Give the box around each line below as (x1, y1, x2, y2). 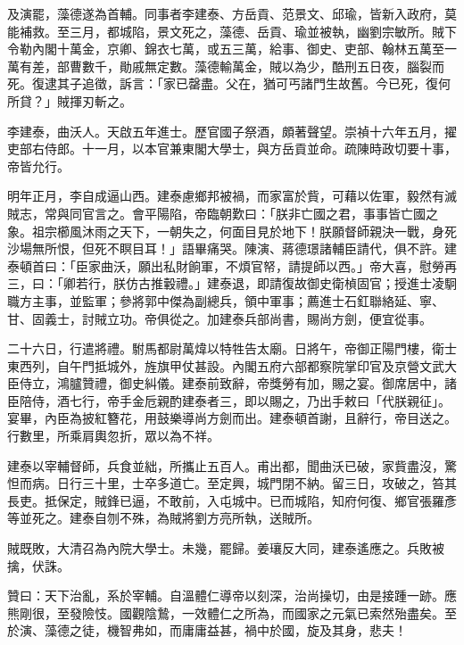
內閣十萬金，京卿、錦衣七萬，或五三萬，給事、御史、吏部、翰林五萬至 (31, 39, 444, 58)
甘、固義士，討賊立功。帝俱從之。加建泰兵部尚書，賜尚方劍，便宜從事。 (7, 309, 432, 327)
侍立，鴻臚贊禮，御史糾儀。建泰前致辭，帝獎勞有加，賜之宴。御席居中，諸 (19, 374, 457, 393)
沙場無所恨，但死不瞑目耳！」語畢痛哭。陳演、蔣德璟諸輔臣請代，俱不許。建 (7, 239, 457, 258)
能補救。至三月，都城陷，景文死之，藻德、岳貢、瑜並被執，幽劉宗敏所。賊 (7, 21, 444, 40)
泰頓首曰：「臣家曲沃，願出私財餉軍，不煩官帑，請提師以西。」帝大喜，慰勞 (7, 256, 444, 275)
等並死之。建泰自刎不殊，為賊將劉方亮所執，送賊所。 (7, 509, 319, 527)
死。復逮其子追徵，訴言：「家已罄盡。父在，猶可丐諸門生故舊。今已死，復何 (7, 74, 451, 93)
